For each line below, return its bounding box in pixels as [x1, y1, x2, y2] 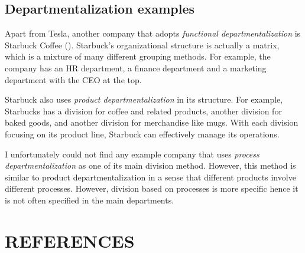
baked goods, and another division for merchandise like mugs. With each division [5, 116, 298, 129]
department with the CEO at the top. [5, 73, 142, 86]
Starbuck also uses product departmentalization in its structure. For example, [5, 93, 283, 106]
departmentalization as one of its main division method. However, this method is [5, 159, 296, 172]
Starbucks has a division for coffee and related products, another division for [5, 104, 282, 117]
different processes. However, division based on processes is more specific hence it [5, 182, 298, 195]
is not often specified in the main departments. [5, 193, 174, 206]
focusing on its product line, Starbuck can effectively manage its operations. [5, 127, 280, 140]
